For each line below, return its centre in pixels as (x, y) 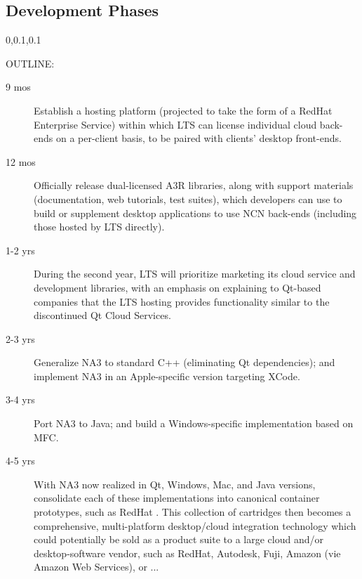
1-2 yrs (20, 250)
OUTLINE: (30, 63)
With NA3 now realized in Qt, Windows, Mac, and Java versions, (175, 484)
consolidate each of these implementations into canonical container (177, 498)
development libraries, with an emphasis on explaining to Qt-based (177, 287)
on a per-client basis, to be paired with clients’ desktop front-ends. (199, 138)
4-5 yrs (20, 461)
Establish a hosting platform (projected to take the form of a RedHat (183, 110)
